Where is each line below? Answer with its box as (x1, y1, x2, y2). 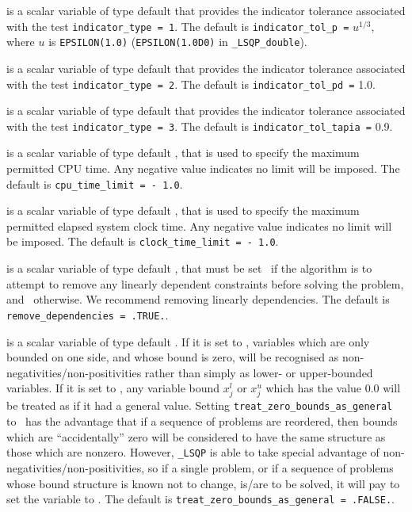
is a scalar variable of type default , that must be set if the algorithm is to (6, 260, 372, 277)
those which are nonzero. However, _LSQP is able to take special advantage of (6, 444, 380, 460)
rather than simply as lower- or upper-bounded (144, 364, 373, 380)
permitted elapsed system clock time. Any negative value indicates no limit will (6, 217, 392, 234)
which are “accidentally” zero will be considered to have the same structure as (6, 428, 386, 445)
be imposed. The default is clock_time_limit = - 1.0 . (6, 233, 279, 250)
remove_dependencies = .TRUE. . (6, 306, 169, 323)
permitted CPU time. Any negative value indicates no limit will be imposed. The (6, 160, 400, 176)
